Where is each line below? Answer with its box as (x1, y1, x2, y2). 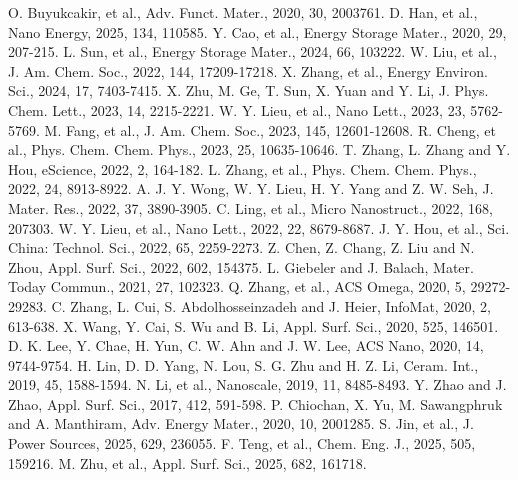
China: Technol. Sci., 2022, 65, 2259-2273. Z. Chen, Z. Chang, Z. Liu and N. (8, 237, 475, 258)
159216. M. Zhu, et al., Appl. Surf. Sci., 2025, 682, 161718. (8, 452, 367, 473)
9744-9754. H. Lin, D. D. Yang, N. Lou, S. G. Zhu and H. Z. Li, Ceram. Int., (8, 354, 479, 375)
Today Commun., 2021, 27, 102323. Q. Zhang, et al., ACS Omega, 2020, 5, (8, 276, 466, 297)
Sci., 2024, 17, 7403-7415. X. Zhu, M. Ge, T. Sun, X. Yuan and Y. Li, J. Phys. (8, 80, 489, 101)
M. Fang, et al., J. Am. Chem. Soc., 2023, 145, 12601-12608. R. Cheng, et (44, 119, 496, 140)
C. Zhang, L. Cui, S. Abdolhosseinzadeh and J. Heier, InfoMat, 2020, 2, (51, 295, 491, 316)
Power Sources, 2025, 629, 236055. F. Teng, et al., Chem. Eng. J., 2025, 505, (8, 433, 476, 454)
